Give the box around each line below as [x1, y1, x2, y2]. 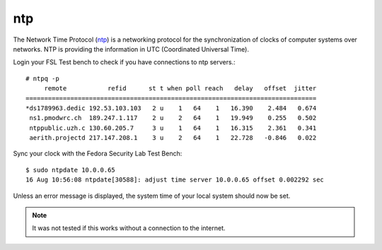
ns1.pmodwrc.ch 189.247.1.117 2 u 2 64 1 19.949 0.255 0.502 [29, 114, 317, 122]
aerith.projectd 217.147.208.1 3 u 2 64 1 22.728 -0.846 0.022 [29, 134, 317, 142]
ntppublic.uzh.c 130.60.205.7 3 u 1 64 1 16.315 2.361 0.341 [29, 124, 317, 132]
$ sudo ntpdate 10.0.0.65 [25, 166, 116, 174]
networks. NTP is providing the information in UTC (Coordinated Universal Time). [13, 44, 249, 53]
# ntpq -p [25, 74, 59, 83]
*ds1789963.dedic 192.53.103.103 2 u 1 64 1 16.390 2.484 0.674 [25, 104, 317, 112]
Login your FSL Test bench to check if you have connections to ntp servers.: [13, 58, 236, 66]
